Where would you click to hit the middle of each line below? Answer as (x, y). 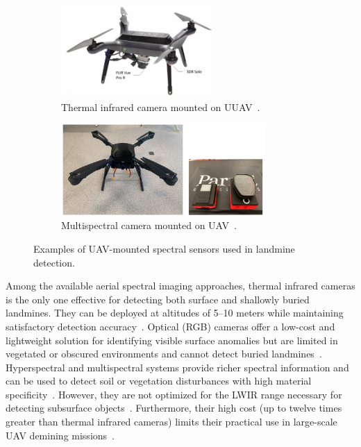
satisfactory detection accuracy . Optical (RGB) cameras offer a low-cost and (170, 326)
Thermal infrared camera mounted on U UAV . (161, 107)
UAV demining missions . (60, 435)
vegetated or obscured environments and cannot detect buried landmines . (164, 354)
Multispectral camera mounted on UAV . (149, 225)
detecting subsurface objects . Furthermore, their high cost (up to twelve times (174, 408)
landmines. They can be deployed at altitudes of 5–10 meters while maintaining (175, 313)
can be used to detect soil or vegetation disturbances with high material (159, 381)
